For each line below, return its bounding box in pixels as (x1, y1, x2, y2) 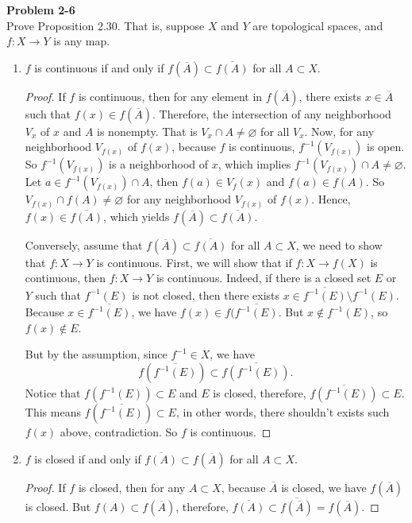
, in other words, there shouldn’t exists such (175, 404, 390, 420)
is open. (366, 138, 405, 155)
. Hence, (311, 191, 351, 207)
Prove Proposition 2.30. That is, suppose (6, 17, 205, 33)
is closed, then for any (78, 478, 186, 495)
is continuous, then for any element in (78, 87, 263, 104)
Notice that (25, 385, 81, 401)
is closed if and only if (34, 450, 141, 467)
